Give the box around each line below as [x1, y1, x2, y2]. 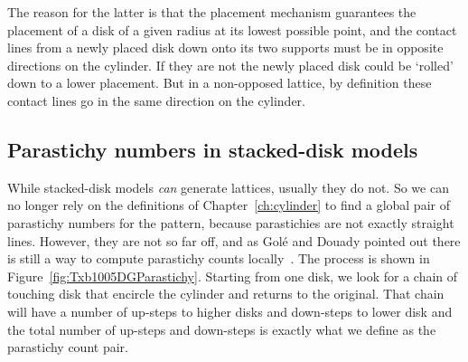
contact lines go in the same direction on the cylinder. [7, 90, 305, 110]
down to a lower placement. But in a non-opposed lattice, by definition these [7, 73, 432, 92]
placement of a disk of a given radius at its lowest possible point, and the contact [7, 20, 457, 39]
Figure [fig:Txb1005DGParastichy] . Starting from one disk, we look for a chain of [7, 266, 458, 285]
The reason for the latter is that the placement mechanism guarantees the [7, 3, 417, 21]
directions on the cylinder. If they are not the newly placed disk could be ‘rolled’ [7, 55, 454, 74]
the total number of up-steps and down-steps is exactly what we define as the [7, 319, 436, 338]
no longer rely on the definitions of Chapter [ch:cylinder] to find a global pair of [7, 195, 450, 214]
